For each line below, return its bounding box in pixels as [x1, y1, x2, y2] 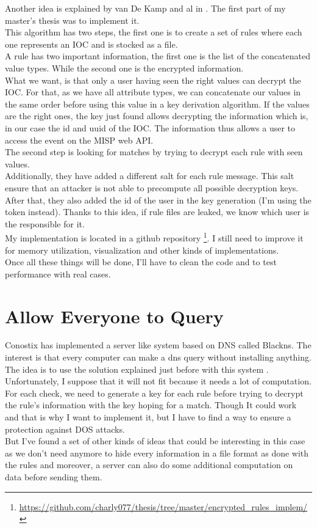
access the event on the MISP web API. [5, 133, 154, 146]
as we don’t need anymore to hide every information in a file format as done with [5, 446, 309, 459]
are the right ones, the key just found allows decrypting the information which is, [5, 109, 308, 122]
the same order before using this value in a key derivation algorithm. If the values [5, 97, 310, 110]
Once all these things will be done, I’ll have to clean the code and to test [5, 255, 277, 268]
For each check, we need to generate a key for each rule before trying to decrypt [5, 386, 304, 399]
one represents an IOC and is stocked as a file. [5, 37, 178, 50]
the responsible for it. [5, 217, 85, 230]
